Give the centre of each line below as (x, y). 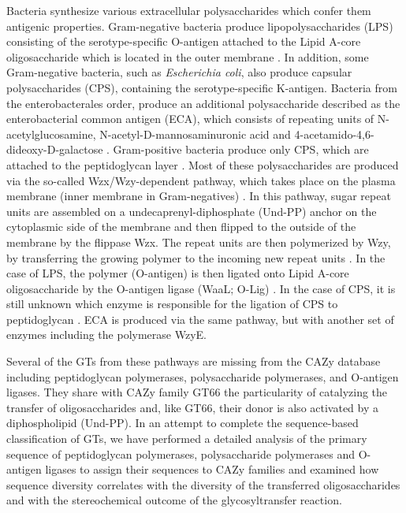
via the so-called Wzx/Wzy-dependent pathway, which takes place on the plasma (201, 180)
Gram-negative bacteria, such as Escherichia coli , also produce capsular (179, 72)
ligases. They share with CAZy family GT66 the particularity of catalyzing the (197, 392)
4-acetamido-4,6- (334, 134)
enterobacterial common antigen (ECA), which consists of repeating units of (190, 119)
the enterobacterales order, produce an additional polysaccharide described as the (203, 103)
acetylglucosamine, (51, 134)
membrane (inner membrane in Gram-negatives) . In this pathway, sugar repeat (199, 196)
